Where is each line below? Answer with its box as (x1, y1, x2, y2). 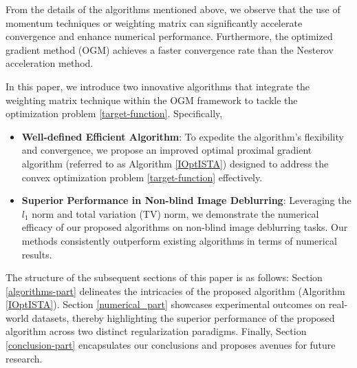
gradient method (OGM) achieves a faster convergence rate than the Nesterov (6, 42, 334, 57)
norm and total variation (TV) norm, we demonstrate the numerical (32, 206, 319, 221)
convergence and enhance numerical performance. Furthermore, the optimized (6, 29, 333, 43)
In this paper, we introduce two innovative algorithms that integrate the (6, 79, 310, 93)
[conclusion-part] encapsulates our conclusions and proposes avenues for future (6, 338, 336, 352)
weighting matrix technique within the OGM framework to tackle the (6, 92, 298, 107)
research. (6, 351, 43, 365)
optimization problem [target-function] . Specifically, (6, 106, 223, 121)
